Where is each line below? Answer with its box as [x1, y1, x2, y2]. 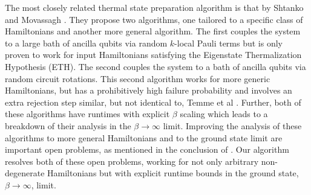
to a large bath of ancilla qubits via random [5, 36, 168, 49]
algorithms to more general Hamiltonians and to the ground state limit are [5, 131, 283, 144]
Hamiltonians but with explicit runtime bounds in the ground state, [47, 167, 299, 179]
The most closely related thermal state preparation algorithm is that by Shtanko [5, 1, 304, 13]
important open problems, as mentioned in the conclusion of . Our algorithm [5, 143, 289, 156]
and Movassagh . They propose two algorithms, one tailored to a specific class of [5, 13, 303, 25]
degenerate [5, 167, 45, 179]
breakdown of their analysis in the [5, 119, 131, 132]
